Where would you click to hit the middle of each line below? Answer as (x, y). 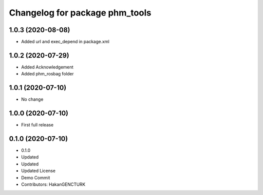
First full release (37, 125)
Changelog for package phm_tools (80, 13)
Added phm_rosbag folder (47, 74)
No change (32, 99)
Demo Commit (36, 177)
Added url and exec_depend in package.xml (65, 42)
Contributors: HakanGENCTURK (53, 184)
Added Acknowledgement (47, 67)
